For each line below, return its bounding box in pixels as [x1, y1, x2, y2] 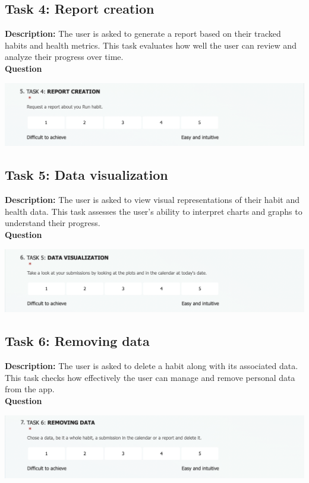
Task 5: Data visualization [5, 166, 168, 184]
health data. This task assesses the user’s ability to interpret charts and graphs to [5, 205, 302, 217]
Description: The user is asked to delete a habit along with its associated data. [5, 360, 298, 372]
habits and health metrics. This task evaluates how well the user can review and [5, 39, 297, 51]
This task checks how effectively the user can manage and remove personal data [5, 371, 295, 383]
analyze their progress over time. [5, 50, 124, 63]
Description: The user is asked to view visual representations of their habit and [5, 193, 299, 206]
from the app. [5, 383, 55, 395]
